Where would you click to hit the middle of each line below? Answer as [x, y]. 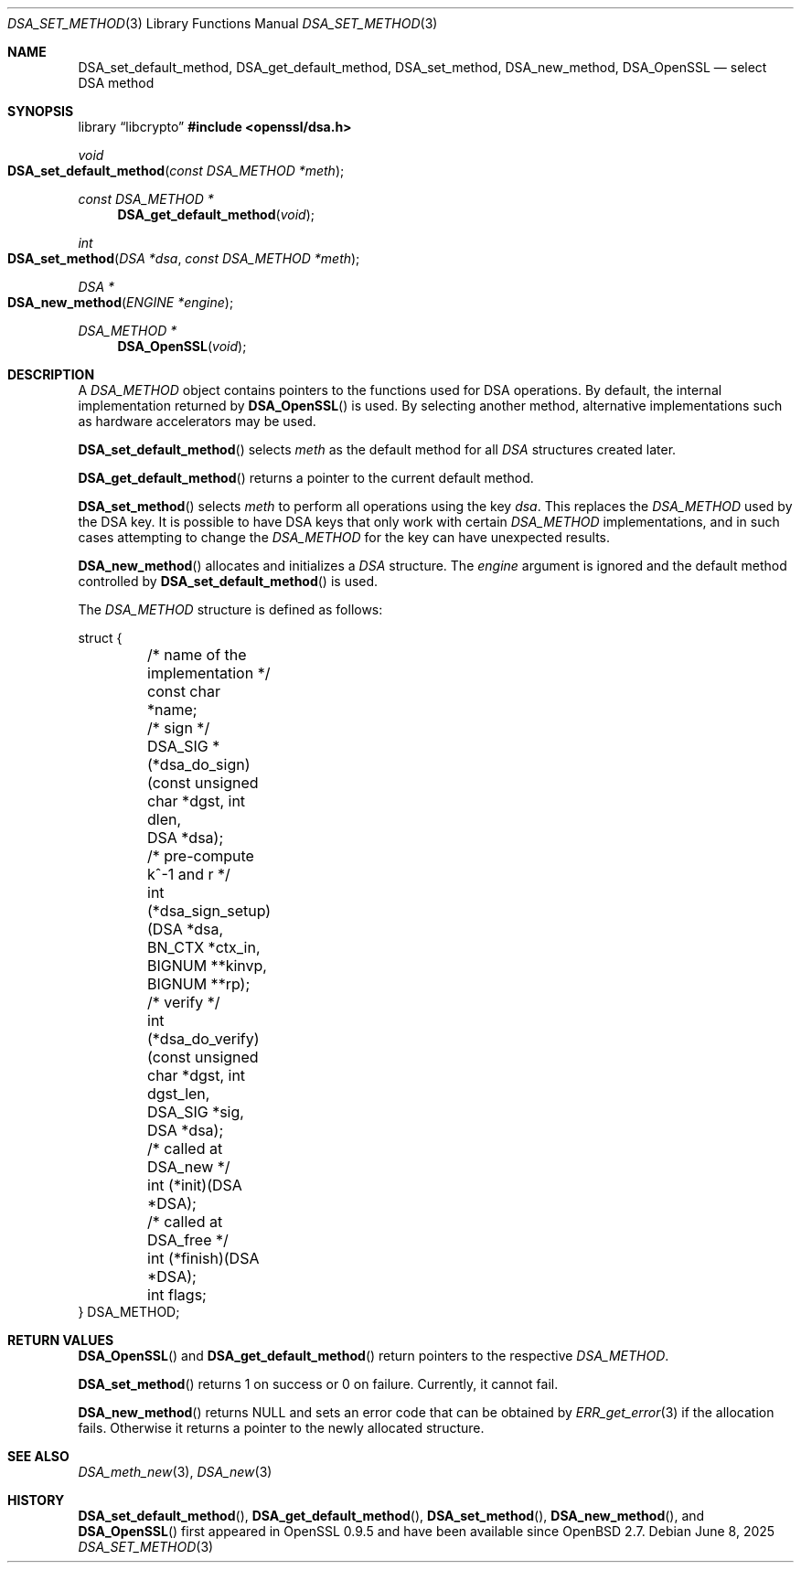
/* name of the [197, 655]
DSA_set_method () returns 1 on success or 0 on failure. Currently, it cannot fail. [318, 1384]
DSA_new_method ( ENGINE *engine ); [121, 302]
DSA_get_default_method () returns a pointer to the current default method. [306, 478]
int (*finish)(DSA [203, 1258]
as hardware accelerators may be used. [197, 421]
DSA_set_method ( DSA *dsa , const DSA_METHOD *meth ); [184, 258]
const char [184, 691]
